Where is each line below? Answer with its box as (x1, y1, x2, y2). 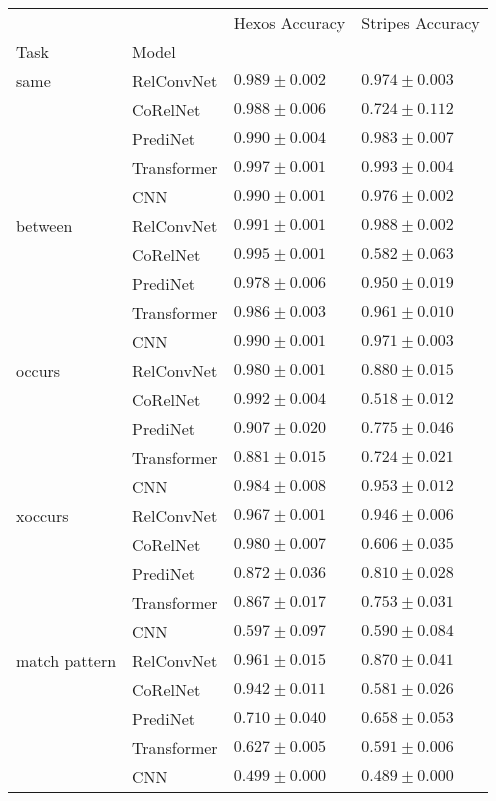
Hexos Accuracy (233, 11, 346, 34)
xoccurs (16, 504, 69, 527)
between (16, 214, 73, 237)
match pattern (16, 649, 117, 672)
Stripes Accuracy (361, 11, 480, 34)
